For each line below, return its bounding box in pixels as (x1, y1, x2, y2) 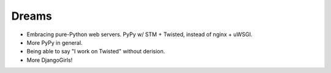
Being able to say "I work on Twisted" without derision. (26, 48, 165, 55)
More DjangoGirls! (26, 56, 73, 64)
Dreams (11, 9, 52, 23)
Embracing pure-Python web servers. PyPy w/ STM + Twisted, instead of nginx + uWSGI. (26, 31, 253, 38)
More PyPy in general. (26, 39, 83, 46)
